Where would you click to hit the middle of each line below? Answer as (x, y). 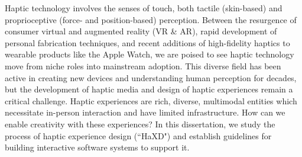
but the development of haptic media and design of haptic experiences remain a (149, 89)
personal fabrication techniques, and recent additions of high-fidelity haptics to (147, 42)
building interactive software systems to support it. (97, 147)
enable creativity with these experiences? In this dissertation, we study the (140, 124)
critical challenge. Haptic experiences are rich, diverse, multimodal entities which (151, 100)
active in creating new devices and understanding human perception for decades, (151, 77)
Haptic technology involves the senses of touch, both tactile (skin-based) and (144, 8)
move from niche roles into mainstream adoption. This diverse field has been (143, 65)
